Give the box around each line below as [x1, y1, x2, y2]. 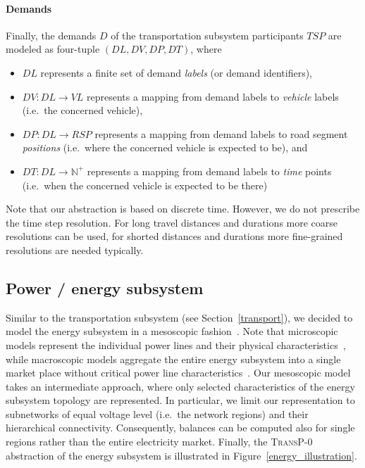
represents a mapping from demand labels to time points [87, 163, 332, 178]
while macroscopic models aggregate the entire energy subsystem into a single [6, 351, 341, 366]
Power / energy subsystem [6, 277, 204, 298]
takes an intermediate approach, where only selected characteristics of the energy [6, 379, 355, 393]
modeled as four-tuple [6, 42, 100, 56]
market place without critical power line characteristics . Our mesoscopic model [6, 365, 351, 380]
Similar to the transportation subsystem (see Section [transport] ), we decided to [6, 310, 353, 324]
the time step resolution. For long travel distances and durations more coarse [6, 215, 338, 229]
